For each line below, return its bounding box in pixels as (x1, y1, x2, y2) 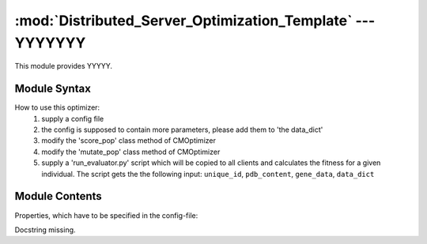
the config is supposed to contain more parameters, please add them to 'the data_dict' (41, 125, 323, 134)
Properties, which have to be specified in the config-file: (14, 210, 198, 220)
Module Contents (14, 190, 102, 203)
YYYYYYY (14, 34, 86, 51)
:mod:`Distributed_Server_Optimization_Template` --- (14, 12, 376, 29)
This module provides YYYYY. (14, 62, 113, 71)
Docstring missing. (14, 225, 76, 235)
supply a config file (41, 114, 104, 123)
